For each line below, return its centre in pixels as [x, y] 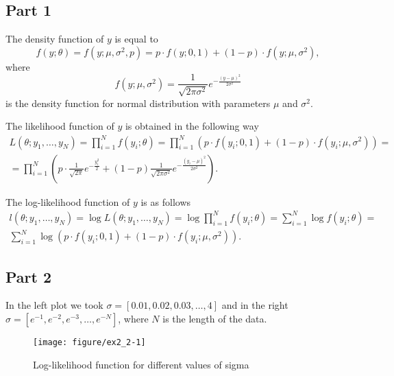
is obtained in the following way [192, 126]
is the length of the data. [215, 319]
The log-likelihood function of [68, 201]
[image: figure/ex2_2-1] [89, 343]
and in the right [255, 305]
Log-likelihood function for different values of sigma [141, 364]
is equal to [136, 39]
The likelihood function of [60, 126]
